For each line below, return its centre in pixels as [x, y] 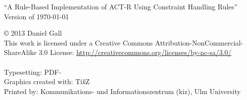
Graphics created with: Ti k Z [47, 81]
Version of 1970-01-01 [37, 16]
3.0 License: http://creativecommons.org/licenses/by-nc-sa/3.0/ [135, 52]
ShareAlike [20, 52]
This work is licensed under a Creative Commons [78, 42]
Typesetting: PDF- [33, 72]
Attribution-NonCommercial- [199, 42]
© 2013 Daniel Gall [33, 33]
